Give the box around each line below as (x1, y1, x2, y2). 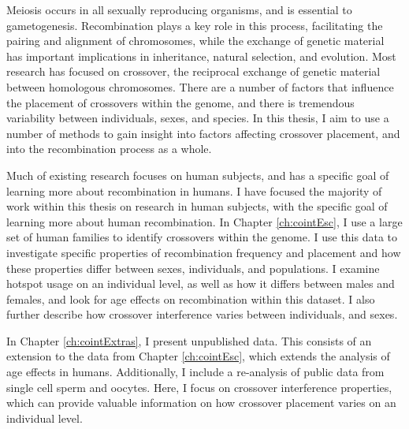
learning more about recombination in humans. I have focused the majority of (6, 182, 382, 199)
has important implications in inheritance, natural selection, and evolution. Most (6, 47, 396, 64)
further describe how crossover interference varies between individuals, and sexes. (6, 306, 398, 323)
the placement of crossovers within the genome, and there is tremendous (6, 94, 355, 110)
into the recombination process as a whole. (6, 140, 212, 157)
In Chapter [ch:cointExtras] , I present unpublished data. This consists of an (6, 332, 372, 349)
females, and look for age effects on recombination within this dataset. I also (6, 290, 375, 307)
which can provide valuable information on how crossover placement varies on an (6, 394, 396, 411)
